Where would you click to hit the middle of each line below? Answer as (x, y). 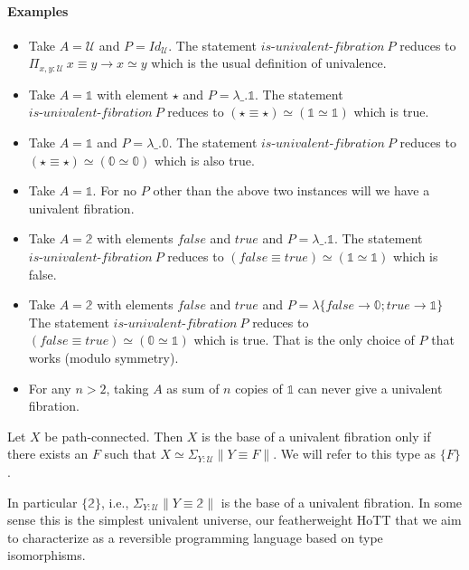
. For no (115, 190)
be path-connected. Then (114, 436)
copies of (259, 388)
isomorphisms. (47, 555)
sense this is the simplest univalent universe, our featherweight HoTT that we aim (234, 520)
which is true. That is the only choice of (304, 340)
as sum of (193, 388)
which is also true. (204, 160)
